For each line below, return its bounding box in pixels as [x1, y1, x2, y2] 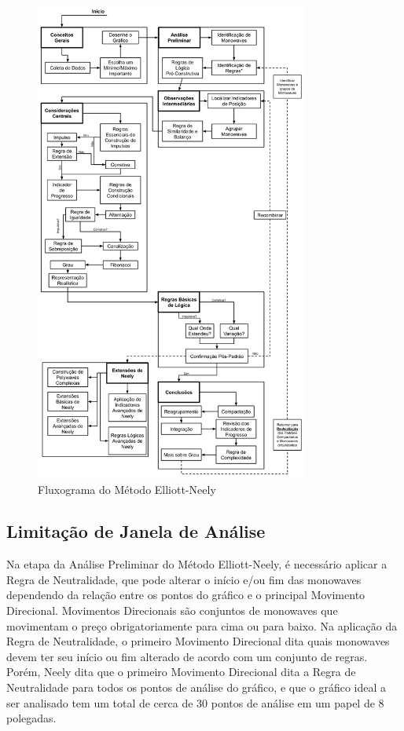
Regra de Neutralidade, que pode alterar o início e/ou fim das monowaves [6, 571, 362, 587]
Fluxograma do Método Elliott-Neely [38, 481, 216, 497]
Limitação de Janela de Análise [6, 519, 266, 543]
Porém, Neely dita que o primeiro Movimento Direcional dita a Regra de [6, 663, 356, 680]
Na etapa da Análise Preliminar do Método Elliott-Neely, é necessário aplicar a [6, 556, 387, 572]
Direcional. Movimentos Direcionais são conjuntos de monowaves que [6, 602, 338, 619]
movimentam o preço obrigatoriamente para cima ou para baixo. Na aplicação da [6, 617, 398, 634]
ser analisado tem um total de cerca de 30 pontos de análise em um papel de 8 [6, 694, 384, 711]
